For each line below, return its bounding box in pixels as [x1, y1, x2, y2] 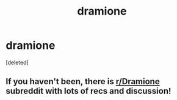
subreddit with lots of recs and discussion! [5, 86, 172, 96]
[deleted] [5, 59, 29, 66]
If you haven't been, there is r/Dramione [5, 76, 160, 87]
